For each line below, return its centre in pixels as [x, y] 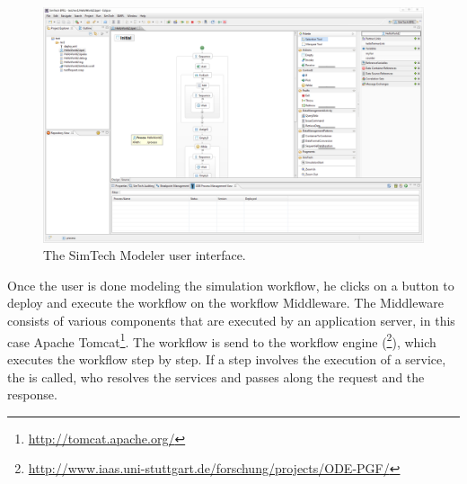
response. [32, 394]
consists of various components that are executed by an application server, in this [231, 321]
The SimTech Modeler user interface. [145, 255]
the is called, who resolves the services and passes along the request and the [216, 376]
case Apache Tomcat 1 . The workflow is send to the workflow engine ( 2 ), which [222, 340]
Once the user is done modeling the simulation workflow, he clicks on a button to [231, 285]
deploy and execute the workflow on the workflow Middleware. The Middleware [225, 303]
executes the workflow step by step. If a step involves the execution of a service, [227, 359]
